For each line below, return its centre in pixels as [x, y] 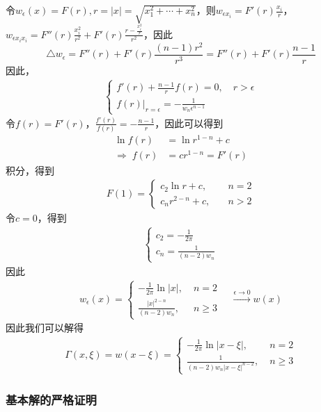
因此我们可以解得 [45, 328]
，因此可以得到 [189, 123]
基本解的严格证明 [51, 400]
